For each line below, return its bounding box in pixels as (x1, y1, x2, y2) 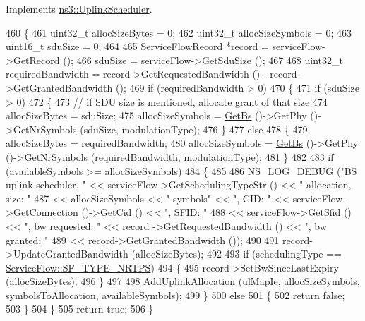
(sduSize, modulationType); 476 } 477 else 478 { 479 (80, 121, 308, 136)
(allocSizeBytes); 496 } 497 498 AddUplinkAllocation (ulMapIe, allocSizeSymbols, (6, 274, 360, 289)
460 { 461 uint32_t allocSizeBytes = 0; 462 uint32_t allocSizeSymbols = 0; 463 (6, 25, 352, 40)
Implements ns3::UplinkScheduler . (6, 1, 152, 16)
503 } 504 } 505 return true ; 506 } (6, 301, 154, 316)
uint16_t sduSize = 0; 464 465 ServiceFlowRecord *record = (6, 39, 269, 54)
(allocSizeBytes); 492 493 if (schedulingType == (131, 246, 342, 261)
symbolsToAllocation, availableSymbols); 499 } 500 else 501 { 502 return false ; (6, 287, 345, 302)
